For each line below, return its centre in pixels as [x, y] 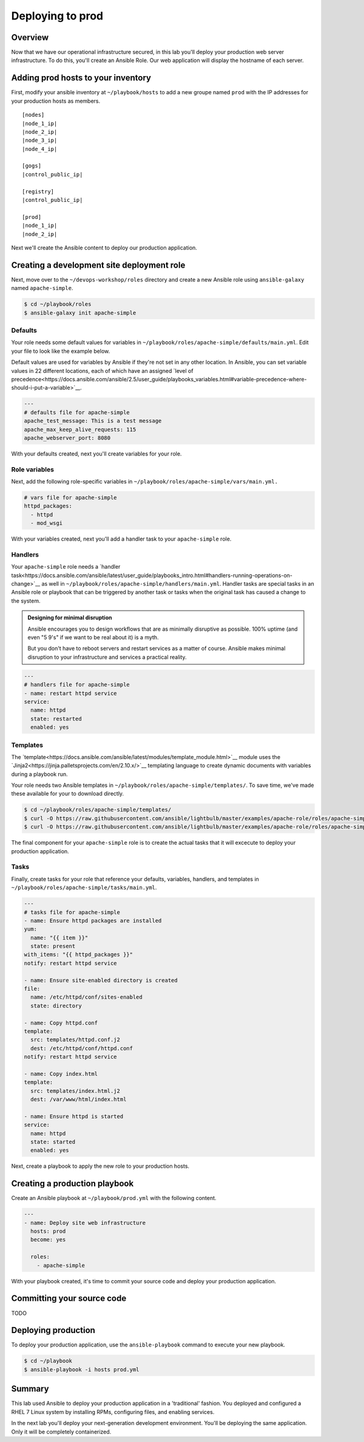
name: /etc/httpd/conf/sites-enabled [86, 997]
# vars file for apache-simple [71, 498]
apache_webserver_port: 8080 [67, 438]
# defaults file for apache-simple [77, 412]
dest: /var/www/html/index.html [79, 1100]
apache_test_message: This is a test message [93, 421]
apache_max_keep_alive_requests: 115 [80, 429]
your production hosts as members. [56, 101]
